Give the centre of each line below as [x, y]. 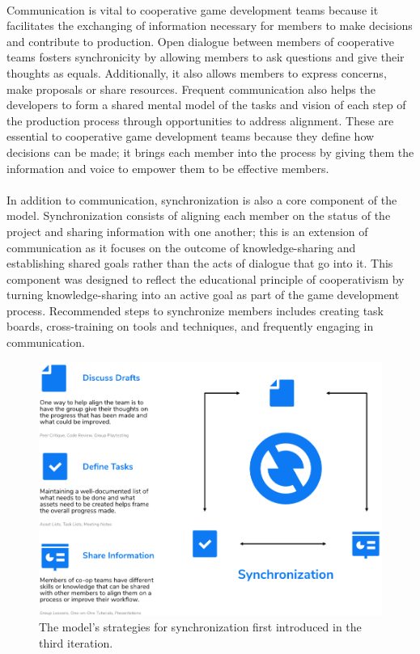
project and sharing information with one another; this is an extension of [187, 231]
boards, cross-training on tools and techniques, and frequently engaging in [190, 326]
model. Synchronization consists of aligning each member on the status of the [199, 215]
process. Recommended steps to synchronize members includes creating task [195, 310]
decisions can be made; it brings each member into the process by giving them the [210, 152]
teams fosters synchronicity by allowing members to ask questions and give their [206, 57]
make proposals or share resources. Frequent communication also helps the [191, 89]
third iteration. [76, 642]
